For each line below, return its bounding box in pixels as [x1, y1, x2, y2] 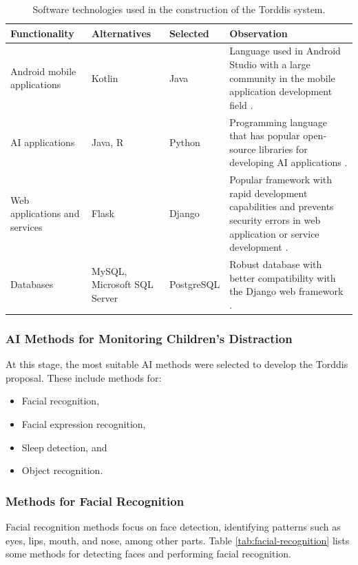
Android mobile [10, 63, 76, 78]
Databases [10, 277, 54, 291]
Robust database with [229, 257, 322, 271]
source [229, 141, 256, 156]
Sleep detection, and [21, 440, 107, 454]
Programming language [229, 114, 327, 129]
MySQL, [91, 263, 127, 278]
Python [169, 135, 200, 150]
